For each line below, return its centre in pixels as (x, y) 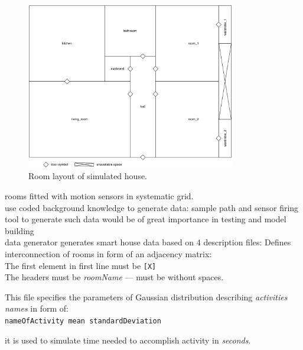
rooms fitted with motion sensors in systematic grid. (99, 196)
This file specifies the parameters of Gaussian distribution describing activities (146, 296)
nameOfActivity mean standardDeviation (83, 321)
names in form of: (37, 308)
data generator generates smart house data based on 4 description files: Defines (148, 242)
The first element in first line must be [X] (81, 265)
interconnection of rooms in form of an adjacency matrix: (108, 254)
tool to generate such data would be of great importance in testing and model (146, 219)
